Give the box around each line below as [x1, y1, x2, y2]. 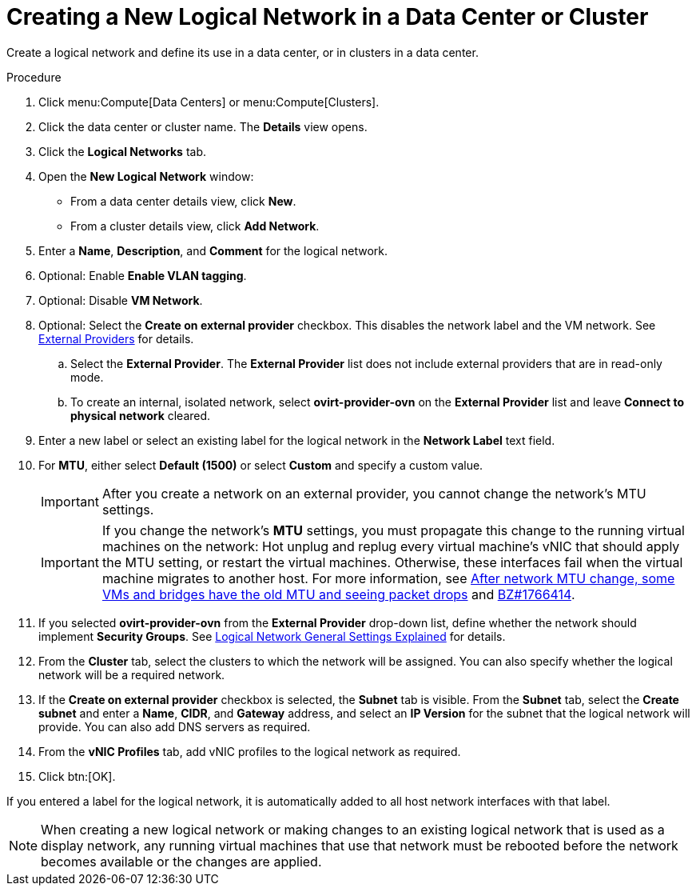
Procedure [6, 70, 62, 84]
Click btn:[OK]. [38, 769, 116, 783]
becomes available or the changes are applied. [41, 853, 322, 870]
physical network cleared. [70, 408, 211, 422]
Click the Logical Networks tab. [38, 144, 207, 158]
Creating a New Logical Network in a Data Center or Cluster [6, 3, 649, 30]
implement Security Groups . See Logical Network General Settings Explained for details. [38, 629, 506, 643]
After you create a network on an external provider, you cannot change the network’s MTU [101, 485, 646, 502]
